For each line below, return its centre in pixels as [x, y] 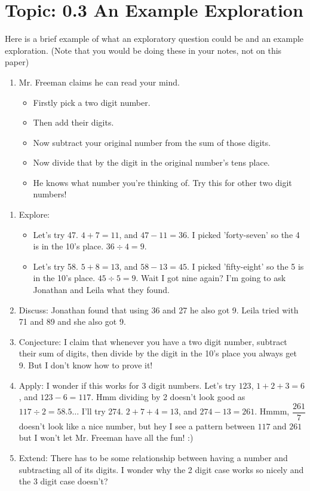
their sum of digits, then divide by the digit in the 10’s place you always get [158, 353]
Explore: [34, 214]
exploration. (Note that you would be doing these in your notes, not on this [143, 50]
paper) [17, 62]
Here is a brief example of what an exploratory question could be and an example [154, 39]
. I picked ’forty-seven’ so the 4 [243, 234]
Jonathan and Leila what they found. [101, 290]
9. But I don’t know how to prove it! [86, 365]
